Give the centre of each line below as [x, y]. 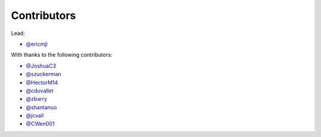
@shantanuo [41, 107]
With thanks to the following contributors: [62, 55]
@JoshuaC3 [41, 66]
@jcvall [35, 116]
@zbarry [37, 99]
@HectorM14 [42, 82]
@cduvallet [40, 90]
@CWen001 [40, 124]
